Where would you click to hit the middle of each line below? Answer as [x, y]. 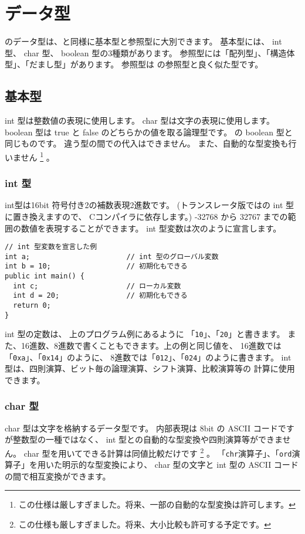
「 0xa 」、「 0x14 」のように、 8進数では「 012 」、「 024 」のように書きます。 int [148, 357]
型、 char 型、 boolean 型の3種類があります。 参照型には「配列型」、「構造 [146, 52]
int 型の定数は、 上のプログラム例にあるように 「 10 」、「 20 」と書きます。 [145, 334]
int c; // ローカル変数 [97, 286]
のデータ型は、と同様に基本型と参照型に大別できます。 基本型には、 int [143, 41]
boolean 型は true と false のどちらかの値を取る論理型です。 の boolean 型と [149, 132]
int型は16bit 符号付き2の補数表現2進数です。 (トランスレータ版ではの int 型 [149, 205]
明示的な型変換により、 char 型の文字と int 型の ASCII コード [180, 465]
